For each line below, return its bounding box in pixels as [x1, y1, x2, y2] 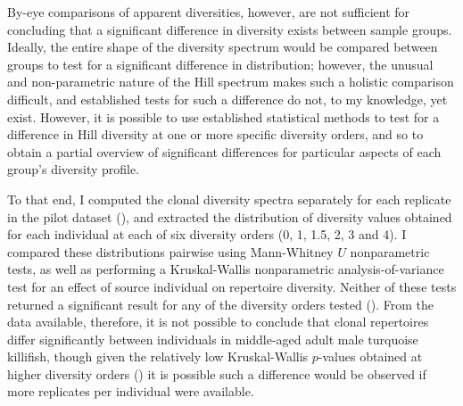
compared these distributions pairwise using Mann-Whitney [7, 242, 334, 261]
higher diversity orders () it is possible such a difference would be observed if [7, 364, 426, 383]
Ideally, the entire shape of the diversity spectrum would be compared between [7, 37, 438, 56]
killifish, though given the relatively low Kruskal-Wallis [7, 347, 309, 366]
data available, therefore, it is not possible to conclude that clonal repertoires [7, 312, 429, 331]
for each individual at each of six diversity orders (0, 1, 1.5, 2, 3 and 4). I [7, 225, 407, 244]
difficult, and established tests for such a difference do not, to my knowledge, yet [7, 89, 448, 108]
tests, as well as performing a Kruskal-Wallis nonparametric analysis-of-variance [7, 260, 444, 278]
